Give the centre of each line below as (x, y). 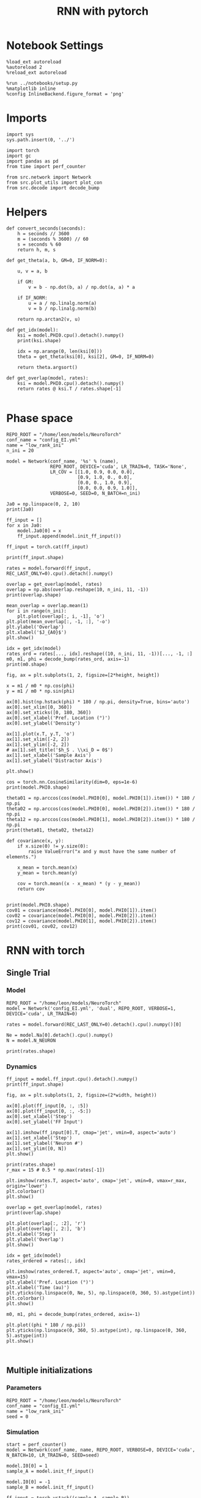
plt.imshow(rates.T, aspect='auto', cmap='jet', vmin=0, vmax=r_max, (97, 1180)
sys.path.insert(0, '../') (41, 140)
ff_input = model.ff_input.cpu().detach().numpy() (72, 1079)
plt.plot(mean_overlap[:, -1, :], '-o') (59, 621)
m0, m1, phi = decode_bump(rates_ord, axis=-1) (68, 659)
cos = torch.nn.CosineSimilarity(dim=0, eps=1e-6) (72, 782)
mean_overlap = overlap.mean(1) (47, 605)
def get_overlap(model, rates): (47, 378)
